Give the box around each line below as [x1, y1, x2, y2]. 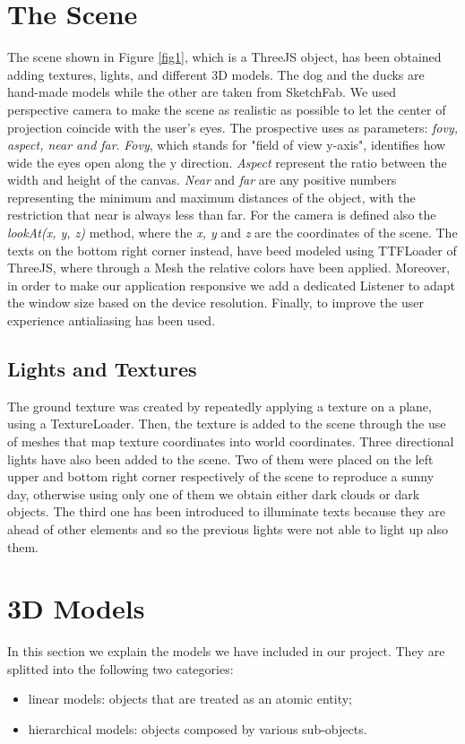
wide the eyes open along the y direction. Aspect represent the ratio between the [7, 152, 447, 171]
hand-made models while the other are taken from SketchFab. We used [7, 82, 397, 101]
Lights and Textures [7, 355, 197, 383]
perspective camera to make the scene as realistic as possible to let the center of [7, 99, 446, 118]
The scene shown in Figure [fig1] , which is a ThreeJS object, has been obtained [7, 48, 442, 66]
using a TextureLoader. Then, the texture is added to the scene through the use [7, 414, 446, 433]
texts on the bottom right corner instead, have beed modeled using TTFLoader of [7, 240, 457, 259]
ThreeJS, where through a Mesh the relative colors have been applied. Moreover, [7, 258, 451, 277]
